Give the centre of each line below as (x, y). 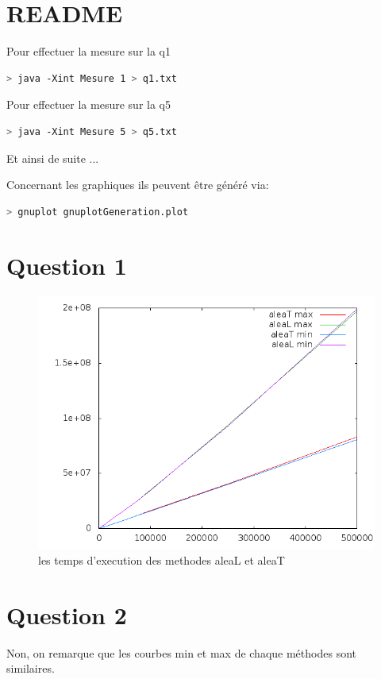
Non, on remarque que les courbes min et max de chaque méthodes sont (181, 652)
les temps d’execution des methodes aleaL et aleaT (162, 560)
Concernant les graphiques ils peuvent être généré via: (138, 185)
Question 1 (67, 266)
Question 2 (67, 614)
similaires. (31, 668)
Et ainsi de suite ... (53, 158)
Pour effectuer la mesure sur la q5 (89, 104)
